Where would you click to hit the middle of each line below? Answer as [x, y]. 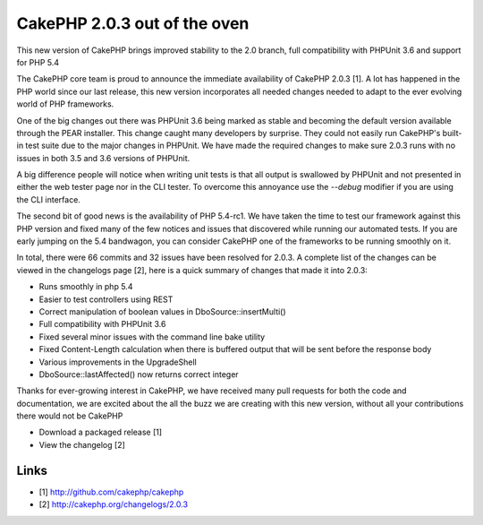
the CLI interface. [48, 199]
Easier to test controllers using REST [106, 299]
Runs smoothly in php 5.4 [86, 287]
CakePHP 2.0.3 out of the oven [133, 23]
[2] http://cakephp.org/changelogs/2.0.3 [113, 504]
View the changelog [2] [82, 444]
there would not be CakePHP [70, 416]
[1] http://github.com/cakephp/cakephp [111, 492]
